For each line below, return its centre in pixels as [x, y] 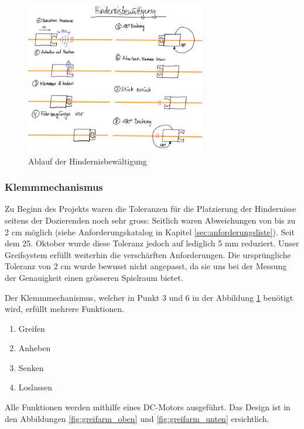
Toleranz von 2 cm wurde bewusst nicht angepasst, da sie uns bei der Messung [146, 266]
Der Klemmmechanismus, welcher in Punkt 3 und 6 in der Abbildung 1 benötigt [149, 297]
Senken [31, 367]
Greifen [32, 328]
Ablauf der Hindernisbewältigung [88, 161]
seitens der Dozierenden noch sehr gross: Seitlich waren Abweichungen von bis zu [150, 220]
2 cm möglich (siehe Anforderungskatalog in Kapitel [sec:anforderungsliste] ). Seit [150, 231]
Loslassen [35, 387]
